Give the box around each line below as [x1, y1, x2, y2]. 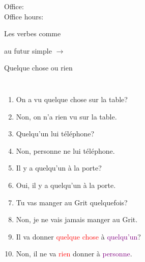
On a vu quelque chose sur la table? [16, 93, 128, 104]
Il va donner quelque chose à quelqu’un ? [16, 231, 141, 242]
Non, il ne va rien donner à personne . [16, 248, 132, 259]
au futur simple [4, 45, 52, 56]
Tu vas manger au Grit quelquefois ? [16, 197, 128, 207]
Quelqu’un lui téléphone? [16, 128, 95, 139]
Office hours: [4, 11, 44, 21]
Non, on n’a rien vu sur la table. [16, 111, 117, 122]
